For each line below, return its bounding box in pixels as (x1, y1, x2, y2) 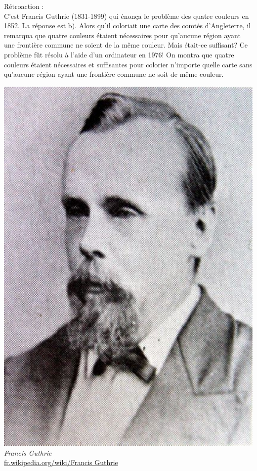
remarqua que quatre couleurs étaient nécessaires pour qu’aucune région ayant (4, 30, 241, 40)
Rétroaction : (4, 1, 44, 11)
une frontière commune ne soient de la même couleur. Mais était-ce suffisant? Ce (4, 40, 248, 50)
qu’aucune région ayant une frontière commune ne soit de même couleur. (4, 69, 224, 79)
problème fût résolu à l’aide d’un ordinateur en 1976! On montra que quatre (4, 49, 234, 59)
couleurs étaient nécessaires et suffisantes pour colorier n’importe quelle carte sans (4, 59, 253, 69)
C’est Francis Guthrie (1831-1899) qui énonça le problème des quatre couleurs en (4, 10, 249, 21)
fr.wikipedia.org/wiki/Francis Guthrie (4, 457, 118, 468)
